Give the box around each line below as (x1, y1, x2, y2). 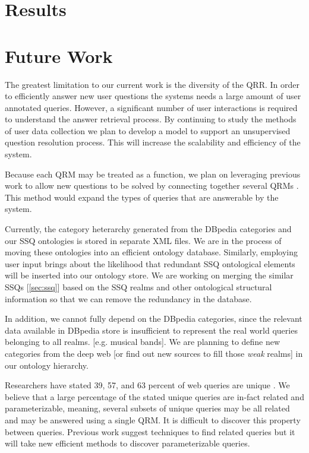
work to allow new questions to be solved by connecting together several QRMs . (5, 179, 299, 192)
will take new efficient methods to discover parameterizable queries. (5, 437, 250, 449)
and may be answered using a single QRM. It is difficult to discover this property (5, 413, 301, 426)
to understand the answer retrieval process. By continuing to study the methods (5, 113, 297, 125)
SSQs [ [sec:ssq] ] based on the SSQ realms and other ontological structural (5, 281, 272, 293)
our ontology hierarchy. (5, 359, 89, 371)
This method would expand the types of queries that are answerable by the (5, 191, 279, 203)
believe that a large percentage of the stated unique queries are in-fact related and (5, 390, 304, 403)
